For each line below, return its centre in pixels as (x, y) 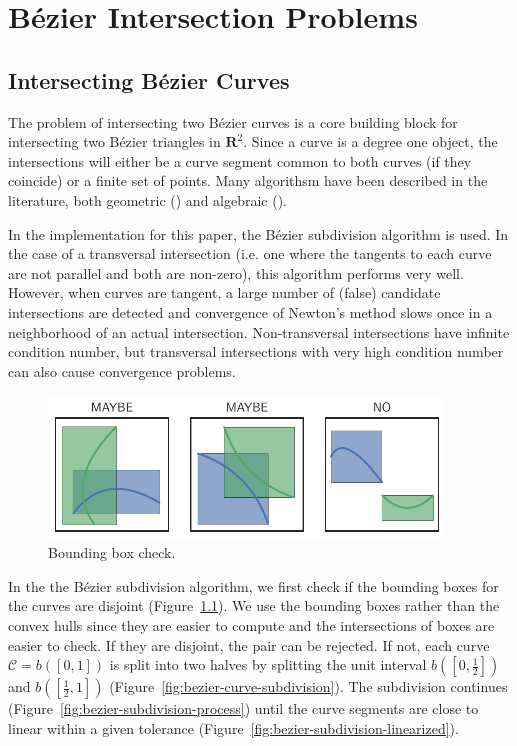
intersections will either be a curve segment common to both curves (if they (240, 160)
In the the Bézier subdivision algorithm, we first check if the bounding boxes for (253, 585)
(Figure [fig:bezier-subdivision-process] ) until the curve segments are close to (243, 708)
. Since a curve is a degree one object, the (370, 141)
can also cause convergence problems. (122, 370)
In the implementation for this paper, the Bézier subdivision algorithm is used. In (258, 233)
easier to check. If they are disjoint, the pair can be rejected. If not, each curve (249, 644)
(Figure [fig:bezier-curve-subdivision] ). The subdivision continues (308, 686)
